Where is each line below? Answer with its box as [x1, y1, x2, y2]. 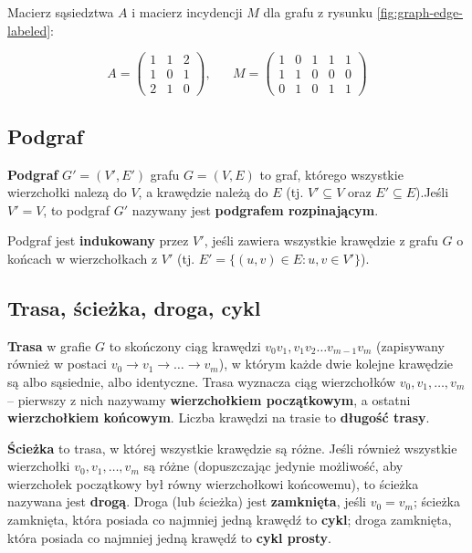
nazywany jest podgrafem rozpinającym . [131, 200, 379, 219]
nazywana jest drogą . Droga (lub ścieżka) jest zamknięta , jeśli [7, 492, 366, 511]
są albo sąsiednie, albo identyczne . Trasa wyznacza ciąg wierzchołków [7, 371, 396, 391]
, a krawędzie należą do [138, 183, 268, 202]
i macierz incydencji [131, 3, 243, 21]
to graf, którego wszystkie [259, 164, 404, 183]
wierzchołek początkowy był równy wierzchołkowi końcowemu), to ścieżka [7, 474, 419, 493]
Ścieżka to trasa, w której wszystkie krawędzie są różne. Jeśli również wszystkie [7, 438, 457, 457]
